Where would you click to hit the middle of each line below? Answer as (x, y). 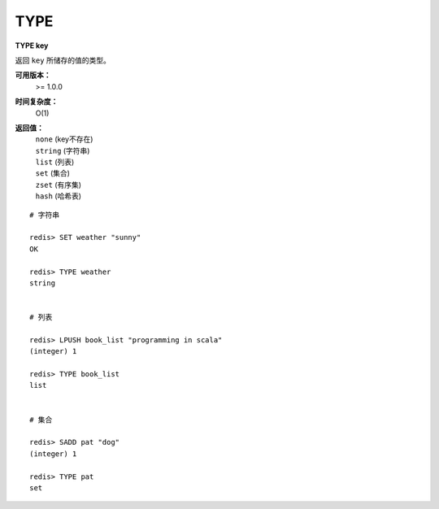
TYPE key (32, 46)
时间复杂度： (37, 102)
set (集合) (53, 173)
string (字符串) (63, 150)
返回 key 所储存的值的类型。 (63, 60)
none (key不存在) (64, 139)
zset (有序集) (58, 185)
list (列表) (55, 162)
